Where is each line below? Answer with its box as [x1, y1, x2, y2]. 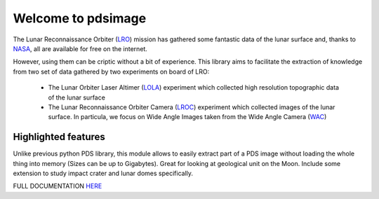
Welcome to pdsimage [13, 11, 147, 26]
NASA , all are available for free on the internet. [13, 44, 147, 53]
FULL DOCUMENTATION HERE [13, 182, 102, 191]
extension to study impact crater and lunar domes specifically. [13, 169, 193, 177]
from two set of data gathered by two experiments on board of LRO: [13, 67, 210, 76]
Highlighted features [13, 131, 105, 143]
